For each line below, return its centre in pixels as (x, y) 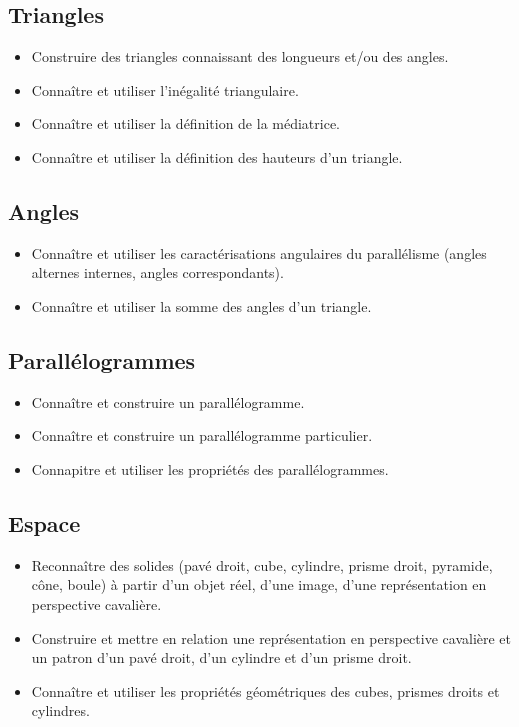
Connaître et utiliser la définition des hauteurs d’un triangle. (217, 156)
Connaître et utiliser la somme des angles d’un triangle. (201, 305)
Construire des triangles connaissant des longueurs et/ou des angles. (240, 56)
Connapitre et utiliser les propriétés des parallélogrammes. (210, 468)
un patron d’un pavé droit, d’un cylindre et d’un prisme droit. (221, 657)
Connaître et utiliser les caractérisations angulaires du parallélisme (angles (259, 252)
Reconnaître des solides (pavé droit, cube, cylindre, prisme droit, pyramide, (262, 564)
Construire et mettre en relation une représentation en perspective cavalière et (271, 637)
